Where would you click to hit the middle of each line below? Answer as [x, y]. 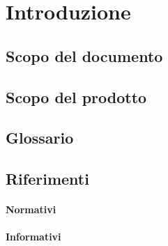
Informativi [33, 237]
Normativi [31, 209]
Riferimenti [47, 179]
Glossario [40, 138]
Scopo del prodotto [76, 97]
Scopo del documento [84, 55]
